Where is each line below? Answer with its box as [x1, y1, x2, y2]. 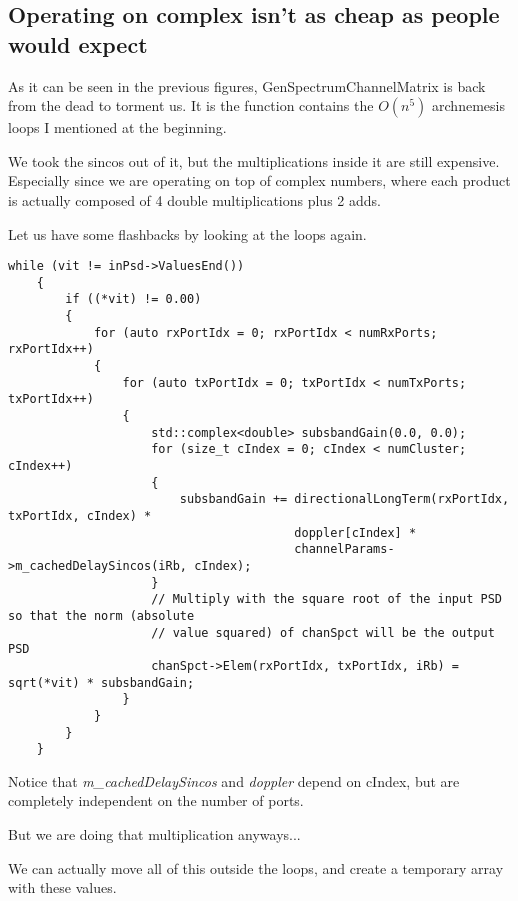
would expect [8, 28, 148, 59]
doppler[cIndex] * [294, 525, 417, 540]
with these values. [8, 877, 117, 898]
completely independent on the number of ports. [8, 790, 304, 811]
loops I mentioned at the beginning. [8, 117, 227, 138]
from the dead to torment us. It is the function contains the [8, 95, 374, 116]
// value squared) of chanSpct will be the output [151, 625, 495, 640]
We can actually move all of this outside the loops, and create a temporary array [8, 857, 504, 878]
